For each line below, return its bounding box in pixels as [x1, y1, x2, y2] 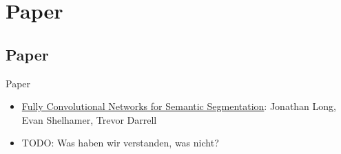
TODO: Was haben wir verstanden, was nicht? [21, 135, 219, 150]
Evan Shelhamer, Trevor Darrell [21, 112, 157, 126]
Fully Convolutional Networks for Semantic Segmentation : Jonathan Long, [21, 99, 336, 113]
